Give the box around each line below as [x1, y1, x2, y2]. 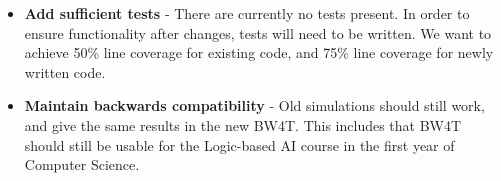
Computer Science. [24, 154, 140, 175]
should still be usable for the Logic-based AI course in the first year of [24, 134, 455, 155]
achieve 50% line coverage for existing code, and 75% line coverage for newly [24, 42, 494, 63]
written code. [24, 61, 106, 82]
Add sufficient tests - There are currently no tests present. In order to [24, 3, 470, 23]
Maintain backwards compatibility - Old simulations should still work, [24, 95, 485, 116]
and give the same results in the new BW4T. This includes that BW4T [24, 114, 462, 135]
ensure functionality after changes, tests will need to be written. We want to [24, 22, 492, 43]
